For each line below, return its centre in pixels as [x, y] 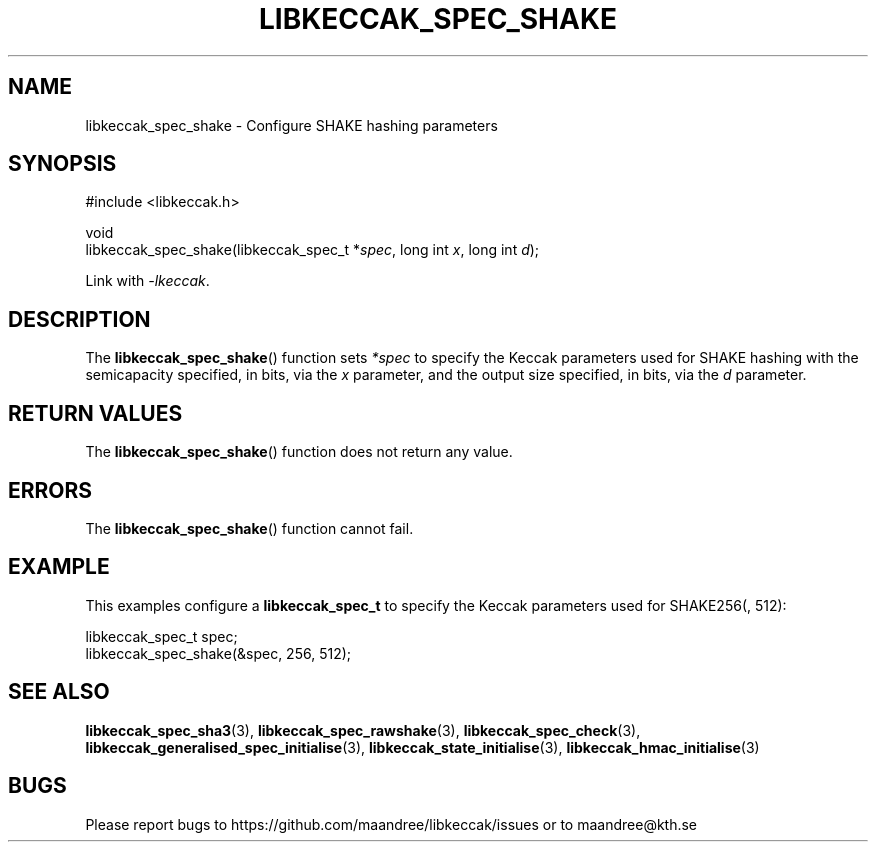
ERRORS [50, 490]
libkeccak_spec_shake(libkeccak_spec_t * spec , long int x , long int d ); [312, 250]
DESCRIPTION [79, 319]
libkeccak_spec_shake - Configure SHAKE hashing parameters [291, 125]
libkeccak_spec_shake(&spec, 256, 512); [218, 653]
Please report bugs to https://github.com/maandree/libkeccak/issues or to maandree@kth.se [391, 824]
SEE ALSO [59, 692]
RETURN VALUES [95, 413]
